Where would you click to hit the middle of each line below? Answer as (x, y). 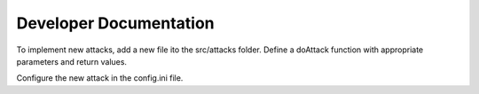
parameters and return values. (72, 61)
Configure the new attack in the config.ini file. (100, 78)
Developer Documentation (115, 23)
